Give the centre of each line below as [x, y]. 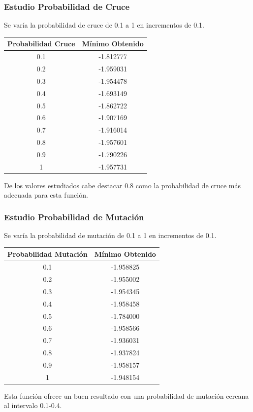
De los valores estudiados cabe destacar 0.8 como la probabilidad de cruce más [123, 185]
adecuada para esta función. [46, 195]
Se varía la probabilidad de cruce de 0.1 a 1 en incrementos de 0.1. [104, 25]
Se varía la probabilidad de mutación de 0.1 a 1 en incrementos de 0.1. [110, 235]
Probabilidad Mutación [47, 254]
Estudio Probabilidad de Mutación [74, 217]
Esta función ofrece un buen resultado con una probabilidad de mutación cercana [126, 395]
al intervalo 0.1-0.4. [33, 405]
